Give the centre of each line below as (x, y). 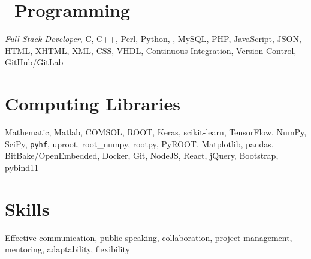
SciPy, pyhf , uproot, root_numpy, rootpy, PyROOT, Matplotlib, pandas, (139, 144)
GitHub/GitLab (34, 62)
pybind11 (22, 167)
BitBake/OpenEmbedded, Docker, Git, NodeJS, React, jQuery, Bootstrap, (142, 156)
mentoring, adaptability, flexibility (67, 249)
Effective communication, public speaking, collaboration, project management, (149, 237)
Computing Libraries (93, 103)
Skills (27, 208)
